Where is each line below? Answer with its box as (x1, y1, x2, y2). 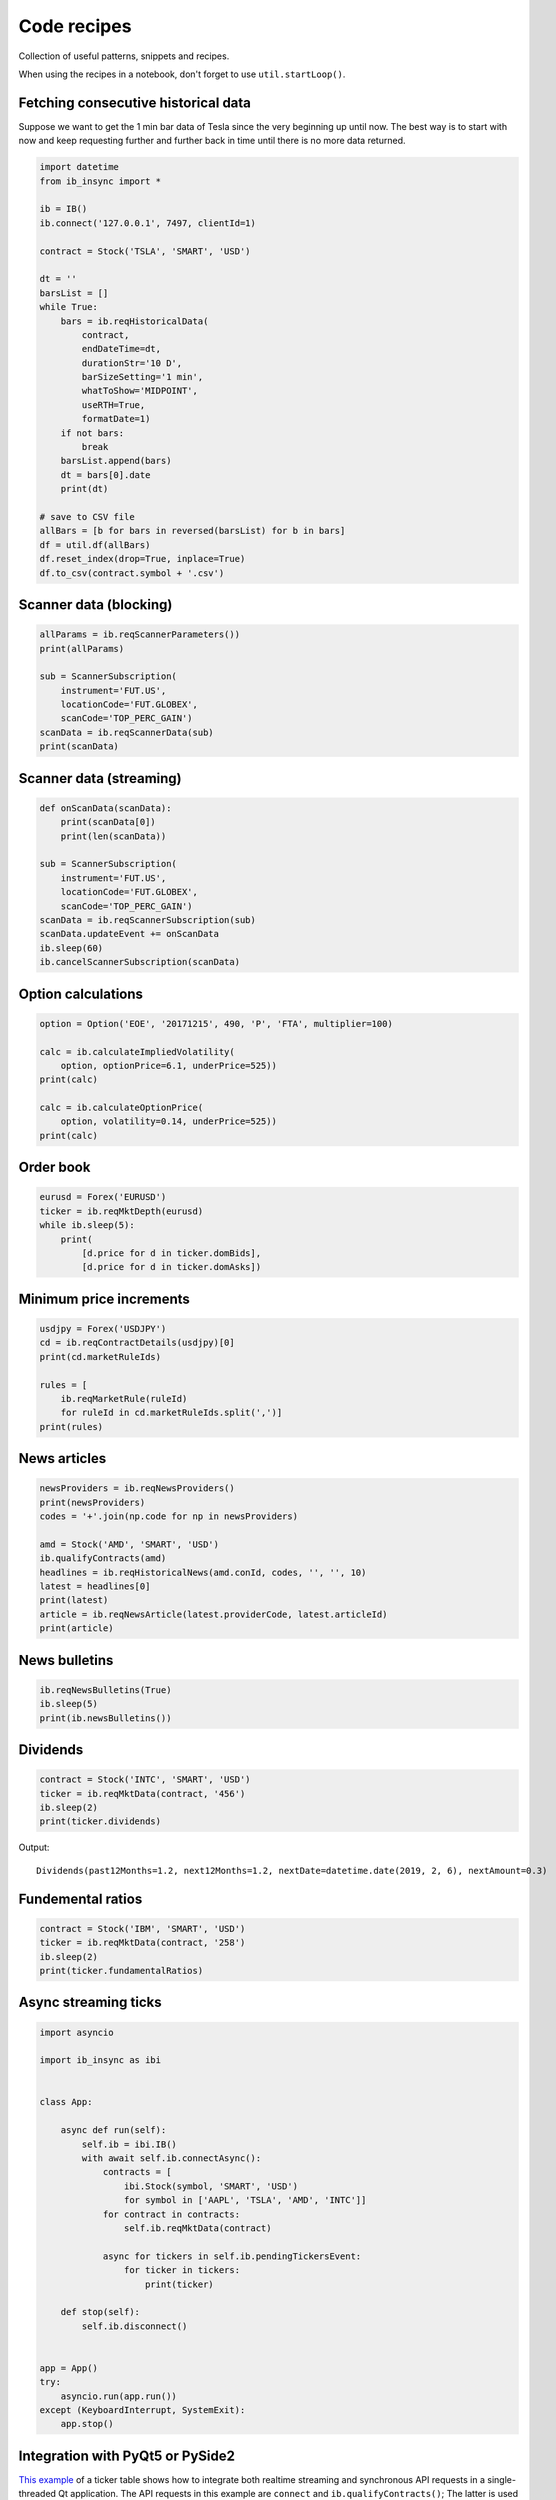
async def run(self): (60, 2125, 167, 2136)
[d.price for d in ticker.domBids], (81, 1248, 262, 1259)
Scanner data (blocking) (18, 596, 173, 613)
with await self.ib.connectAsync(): (81, 2153, 262, 2164)
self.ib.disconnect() (81, 2320, 188, 2332)
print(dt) (60, 483, 109, 495)
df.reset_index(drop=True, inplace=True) (39, 553, 246, 565)
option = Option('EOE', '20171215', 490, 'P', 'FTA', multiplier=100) (39, 1018, 394, 1029)
